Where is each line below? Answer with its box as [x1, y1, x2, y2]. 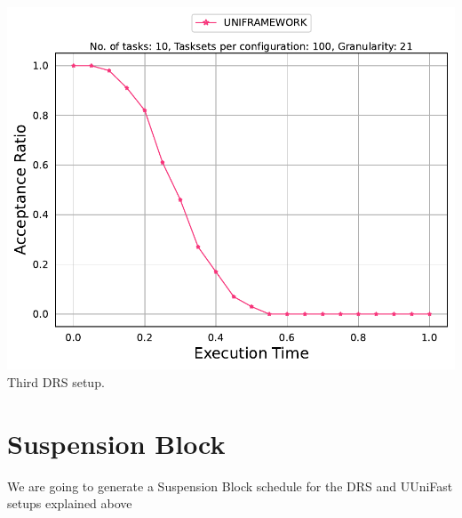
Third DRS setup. [7, 372, 105, 391]
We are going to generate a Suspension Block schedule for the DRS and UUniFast [7, 476, 453, 495]
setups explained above [7, 494, 132, 513]
